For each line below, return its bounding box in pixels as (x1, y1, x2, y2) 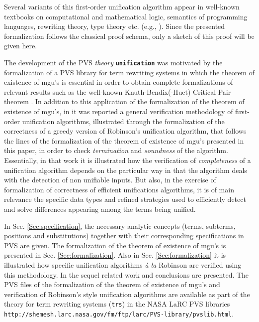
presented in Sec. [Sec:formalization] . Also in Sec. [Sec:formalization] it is (4, 250, 226, 260)
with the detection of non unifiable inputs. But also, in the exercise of (4, 174, 216, 185)
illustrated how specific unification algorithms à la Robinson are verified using (4, 259, 242, 270)
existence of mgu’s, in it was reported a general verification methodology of (4, 106, 233, 116)
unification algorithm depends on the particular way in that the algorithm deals (4, 164, 247, 175)
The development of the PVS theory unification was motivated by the (4, 57, 223, 67)
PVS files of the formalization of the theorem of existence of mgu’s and (4, 279, 220, 290)
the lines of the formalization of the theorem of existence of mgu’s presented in (4, 135, 244, 146)
